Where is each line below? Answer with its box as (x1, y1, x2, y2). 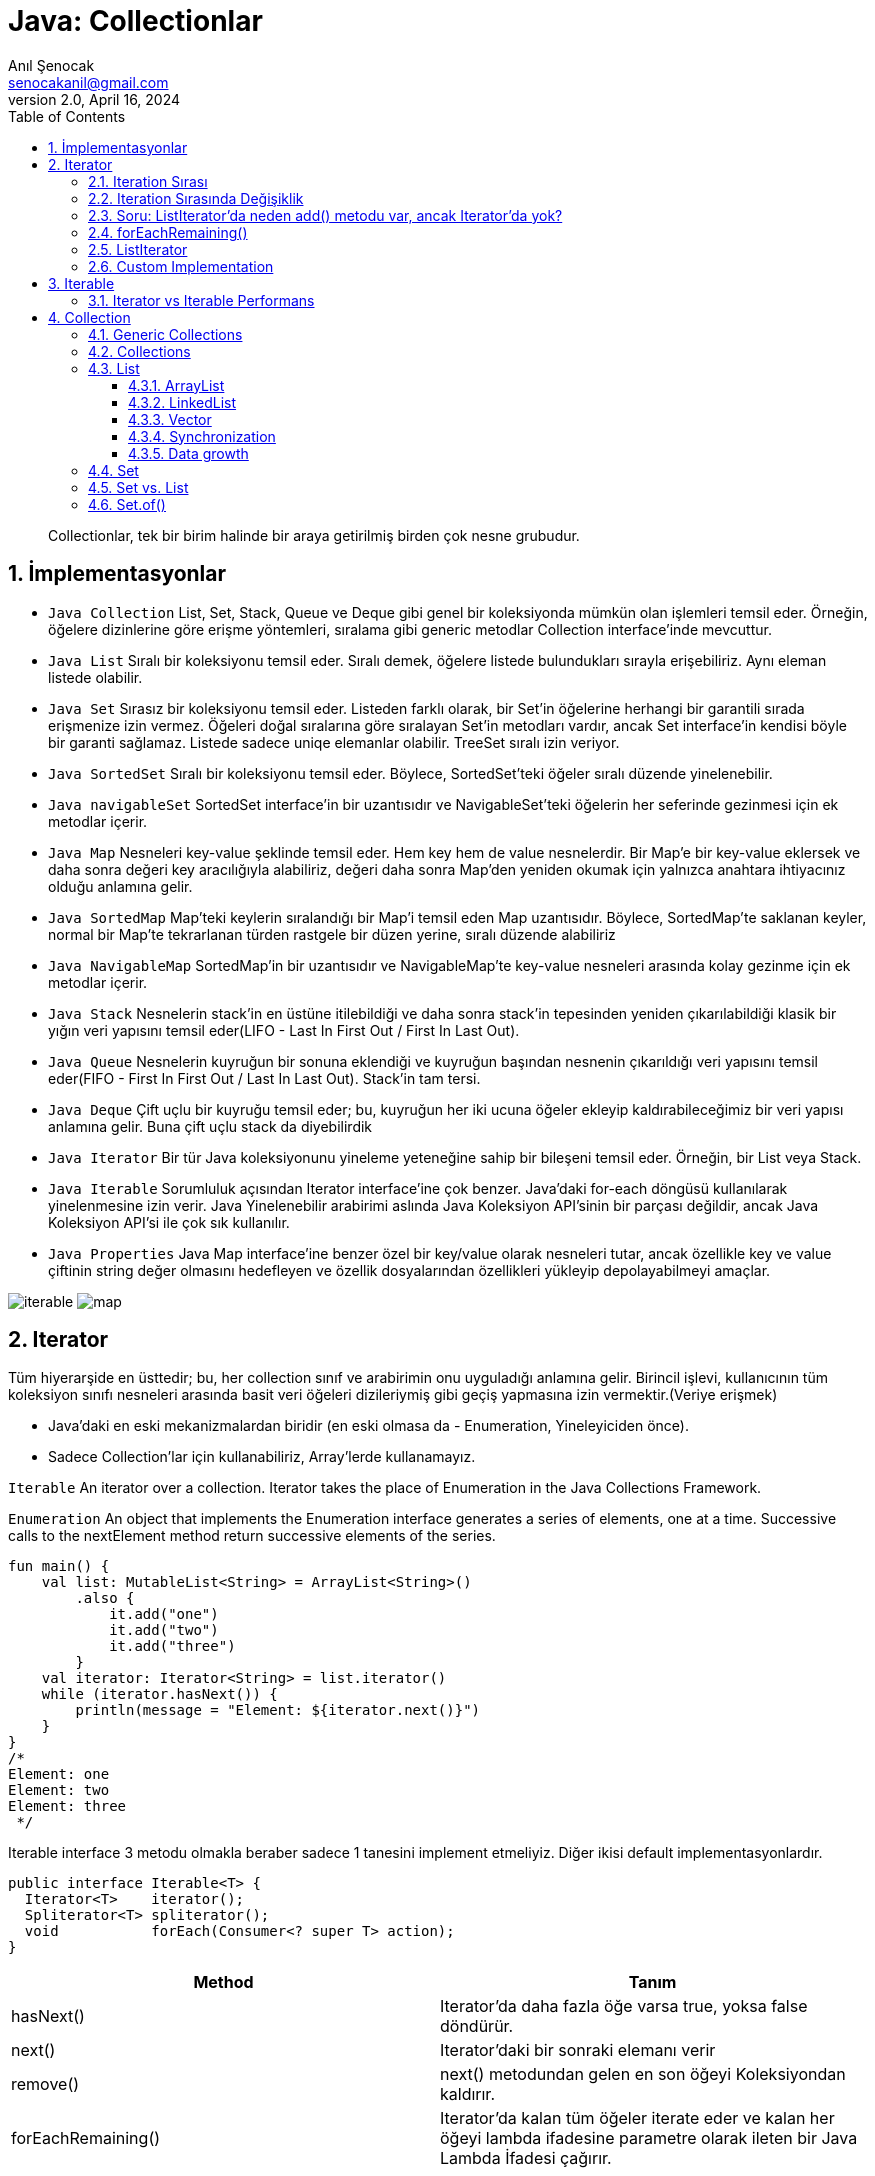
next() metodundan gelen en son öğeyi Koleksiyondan (440, 2064, 846, 2085)
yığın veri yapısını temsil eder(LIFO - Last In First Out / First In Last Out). (48, 1021, 520, 1039)
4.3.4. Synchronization (128, 427, 276, 445)
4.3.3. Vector (128, 410, 212, 428)
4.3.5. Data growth (128, 444, 249, 462)
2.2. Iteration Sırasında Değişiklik (88, 189, 304, 207)
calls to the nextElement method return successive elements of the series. (8, 1527, 496, 1545)
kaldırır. (440, 2084, 495, 2105)
